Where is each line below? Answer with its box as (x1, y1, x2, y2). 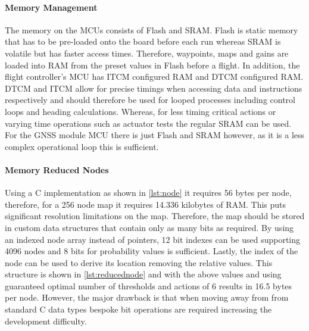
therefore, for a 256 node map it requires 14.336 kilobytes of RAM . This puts (5, 198, 286, 210)
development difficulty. (5, 314, 87, 327)
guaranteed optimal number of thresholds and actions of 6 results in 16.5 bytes (5, 279, 292, 292)
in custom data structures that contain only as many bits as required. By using (5, 221, 294, 233)
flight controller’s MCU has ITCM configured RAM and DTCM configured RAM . (5, 70, 304, 83)
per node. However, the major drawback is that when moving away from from (5, 291, 289, 304)
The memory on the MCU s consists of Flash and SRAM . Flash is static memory (5, 23, 298, 36)
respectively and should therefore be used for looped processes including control (5, 93, 295, 106)
